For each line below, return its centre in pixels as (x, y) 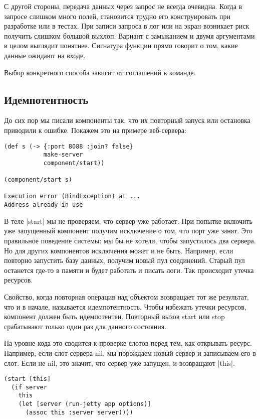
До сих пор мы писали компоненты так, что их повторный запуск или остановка (127, 120)
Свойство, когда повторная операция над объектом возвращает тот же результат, (126, 296)
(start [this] (28, 379)
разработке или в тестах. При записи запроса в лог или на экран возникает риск (127, 26)
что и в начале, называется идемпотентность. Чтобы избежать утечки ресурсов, (125, 306)
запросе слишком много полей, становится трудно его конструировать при (117, 16)
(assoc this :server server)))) (79, 412)
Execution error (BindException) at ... (72, 196)
